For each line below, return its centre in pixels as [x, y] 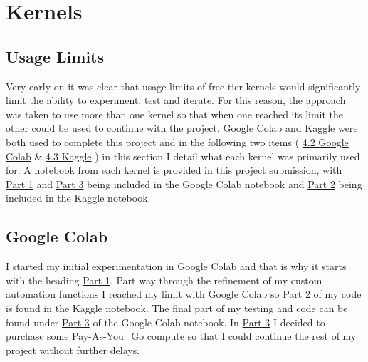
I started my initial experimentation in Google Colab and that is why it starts [176, 266]
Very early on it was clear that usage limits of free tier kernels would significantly [183, 86]
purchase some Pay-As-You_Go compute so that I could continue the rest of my [181, 336]
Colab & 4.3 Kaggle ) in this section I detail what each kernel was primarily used [183, 156]
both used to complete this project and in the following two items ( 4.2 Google [177, 141]
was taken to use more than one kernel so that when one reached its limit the [175, 114]
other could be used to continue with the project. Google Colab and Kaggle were [182, 128]
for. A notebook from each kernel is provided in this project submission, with [174, 170]
